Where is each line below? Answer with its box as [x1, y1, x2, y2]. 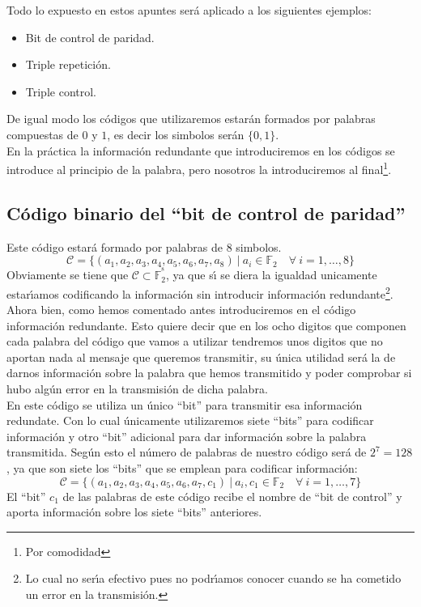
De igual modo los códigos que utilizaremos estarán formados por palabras [6, 110, 376, 127]
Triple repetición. [25, 56, 111, 73]
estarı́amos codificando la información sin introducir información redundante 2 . [6, 282, 393, 302]
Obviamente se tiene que [6, 266, 129, 283]
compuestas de [6, 125, 79, 142]
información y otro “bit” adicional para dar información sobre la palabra [6, 427, 367, 444]
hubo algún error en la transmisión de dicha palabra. [6, 380, 268, 397]
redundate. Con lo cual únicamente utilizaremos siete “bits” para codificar [6, 412, 374, 429]
